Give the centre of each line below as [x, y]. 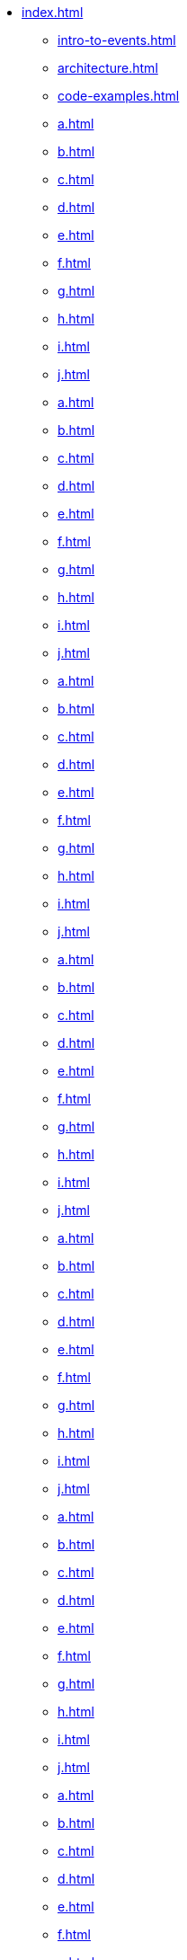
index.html [53, 12]
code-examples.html [119, 96]
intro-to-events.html [117, 40]
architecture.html [108, 68]
